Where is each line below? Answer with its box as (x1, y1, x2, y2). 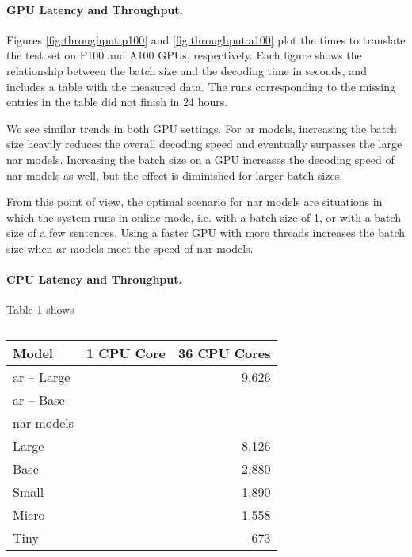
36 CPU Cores (178, 343, 271, 362)
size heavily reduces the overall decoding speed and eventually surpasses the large (6, 135, 402, 152)
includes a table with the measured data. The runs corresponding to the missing (6, 78, 396, 94)
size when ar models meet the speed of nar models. (6, 239, 254, 256)
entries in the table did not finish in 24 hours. (6, 93, 228, 110)
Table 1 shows (6, 301, 74, 318)
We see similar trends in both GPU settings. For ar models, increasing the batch (6, 120, 397, 136)
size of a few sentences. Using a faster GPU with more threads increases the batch (6, 224, 406, 241)
